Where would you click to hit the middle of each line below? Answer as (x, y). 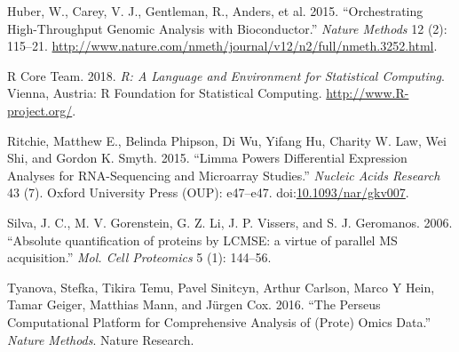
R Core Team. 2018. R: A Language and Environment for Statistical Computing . (226, 75)
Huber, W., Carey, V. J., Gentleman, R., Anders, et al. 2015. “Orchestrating (215, 11)
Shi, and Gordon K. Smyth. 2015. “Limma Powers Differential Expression (207, 158)
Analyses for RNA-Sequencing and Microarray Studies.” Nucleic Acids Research (224, 175)
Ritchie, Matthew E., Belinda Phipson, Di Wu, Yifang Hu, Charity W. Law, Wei (227, 140)
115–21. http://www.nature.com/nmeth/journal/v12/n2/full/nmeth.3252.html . (222, 46)
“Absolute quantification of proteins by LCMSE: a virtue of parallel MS (202, 240)
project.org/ (40, 110)
